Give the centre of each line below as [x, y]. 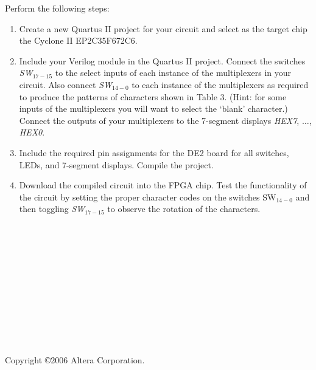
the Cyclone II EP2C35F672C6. [78, 40]
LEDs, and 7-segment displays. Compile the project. [116, 164]
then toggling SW [52, 209]
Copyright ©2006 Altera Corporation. [75, 360]
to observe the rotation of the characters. [184, 209]
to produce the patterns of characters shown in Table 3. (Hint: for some [153, 96]
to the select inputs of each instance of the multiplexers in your [173, 73]
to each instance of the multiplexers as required [220, 84]
